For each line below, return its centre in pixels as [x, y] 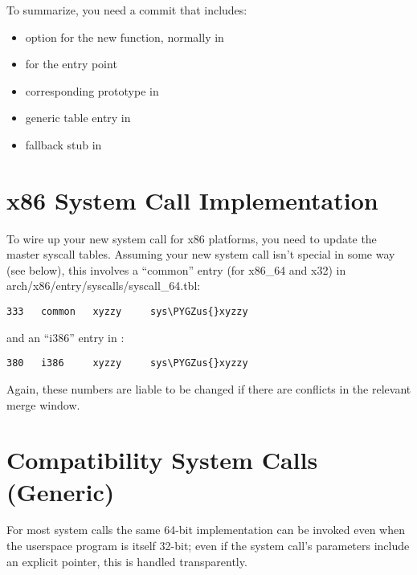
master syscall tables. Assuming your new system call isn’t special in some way [201, 254]
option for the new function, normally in [125, 37]
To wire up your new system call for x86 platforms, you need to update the [192, 238]
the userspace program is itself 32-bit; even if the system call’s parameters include [208, 546]
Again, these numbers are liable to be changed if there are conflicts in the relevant [209, 388]
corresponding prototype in [92, 90]
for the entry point [71, 64]
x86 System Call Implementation [192, 200]
